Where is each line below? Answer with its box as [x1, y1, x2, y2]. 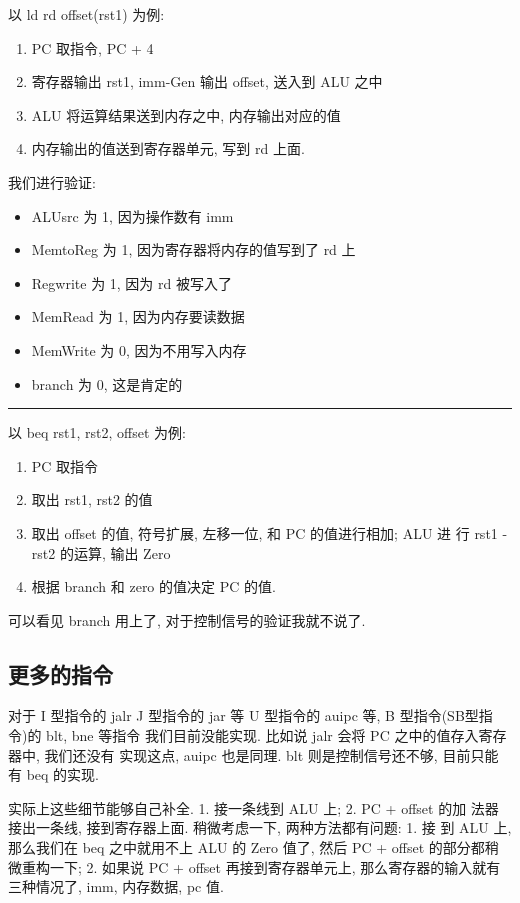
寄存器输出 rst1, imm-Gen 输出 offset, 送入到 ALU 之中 [31, 71, 383, 92]
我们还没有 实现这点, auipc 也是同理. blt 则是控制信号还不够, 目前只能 [44, 744, 499, 765]
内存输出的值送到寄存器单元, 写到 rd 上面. [31, 138, 305, 159]
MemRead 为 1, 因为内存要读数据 [31, 306, 245, 327]
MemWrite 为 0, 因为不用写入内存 [31, 339, 247, 360]
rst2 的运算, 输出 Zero [31, 542, 171, 563]
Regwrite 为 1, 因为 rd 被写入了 [31, 272, 232, 293]
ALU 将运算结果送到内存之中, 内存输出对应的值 [31, 104, 341, 125]
